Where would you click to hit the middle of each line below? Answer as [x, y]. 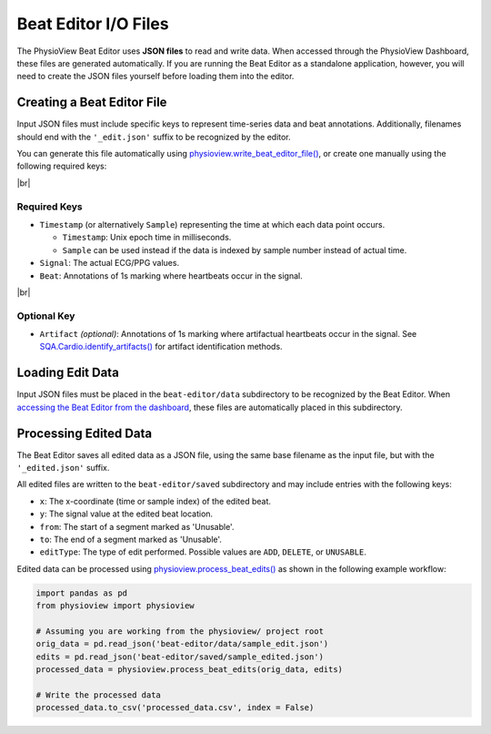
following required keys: [62, 166]
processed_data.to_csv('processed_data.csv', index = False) [175, 708]
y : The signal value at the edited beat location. [126, 514]
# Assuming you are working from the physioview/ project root [180, 631]
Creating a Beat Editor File [92, 102]
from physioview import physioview [115, 606]
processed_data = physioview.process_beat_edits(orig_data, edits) [190, 670]
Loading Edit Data [68, 373]
